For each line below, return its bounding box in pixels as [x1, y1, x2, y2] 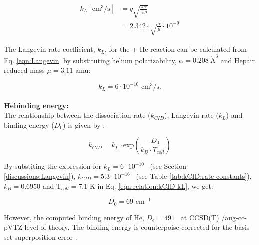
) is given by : [63, 119, 105, 130]
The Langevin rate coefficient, [4, 44, 95, 54]
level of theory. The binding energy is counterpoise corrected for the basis [24, 222, 250, 232]
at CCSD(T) [180, 212, 219, 222]
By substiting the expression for [4, 161, 102, 171]
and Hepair [220, 55, 255, 65]
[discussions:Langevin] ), [4, 171, 76, 181]
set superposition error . [4, 231, 77, 242]
